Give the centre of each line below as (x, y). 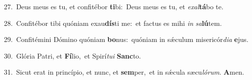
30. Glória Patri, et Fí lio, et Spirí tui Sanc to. (73, 55)
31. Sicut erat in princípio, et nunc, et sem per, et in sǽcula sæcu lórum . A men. (124, 72)
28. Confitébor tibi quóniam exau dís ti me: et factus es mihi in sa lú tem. (113, 23)
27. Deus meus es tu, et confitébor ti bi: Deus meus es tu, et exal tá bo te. (114, 6)
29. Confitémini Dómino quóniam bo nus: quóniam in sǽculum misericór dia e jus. (126, 39)
